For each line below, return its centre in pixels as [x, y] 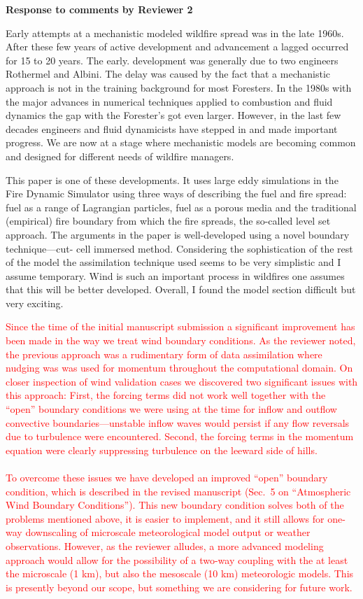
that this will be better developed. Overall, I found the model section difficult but [181, 289]
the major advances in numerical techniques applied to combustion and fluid [169, 101]
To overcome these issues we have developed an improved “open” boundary [167, 477]
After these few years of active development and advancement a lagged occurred [177, 47]
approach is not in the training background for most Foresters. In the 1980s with [179, 87]
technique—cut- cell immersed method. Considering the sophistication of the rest [179, 248]
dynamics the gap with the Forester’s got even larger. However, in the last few [173, 115]
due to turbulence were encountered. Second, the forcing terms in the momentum [180, 436]
